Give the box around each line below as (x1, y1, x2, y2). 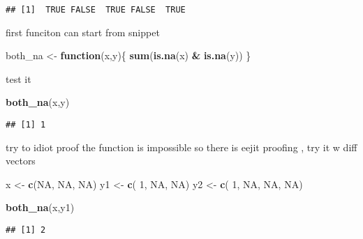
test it (6, 71, 31, 86)
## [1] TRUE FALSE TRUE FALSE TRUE (6, 5, 186, 15)
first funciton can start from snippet (6, 24, 160, 39)
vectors (6, 153, 36, 168)
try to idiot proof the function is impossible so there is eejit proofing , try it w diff (6, 139, 357, 154)
